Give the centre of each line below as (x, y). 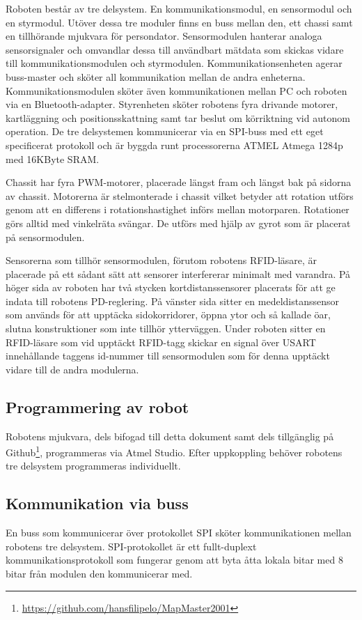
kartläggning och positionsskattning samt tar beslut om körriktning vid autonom (178, 117)
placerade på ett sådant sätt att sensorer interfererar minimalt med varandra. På (178, 273)
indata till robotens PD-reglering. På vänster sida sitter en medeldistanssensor (172, 301)
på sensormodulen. (45, 237)
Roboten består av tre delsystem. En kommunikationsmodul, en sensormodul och (179, 8)
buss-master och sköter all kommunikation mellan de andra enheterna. (156, 76)
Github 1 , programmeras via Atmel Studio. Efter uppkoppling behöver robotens (174, 451)
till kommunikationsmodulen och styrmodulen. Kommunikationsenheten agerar (174, 63)
